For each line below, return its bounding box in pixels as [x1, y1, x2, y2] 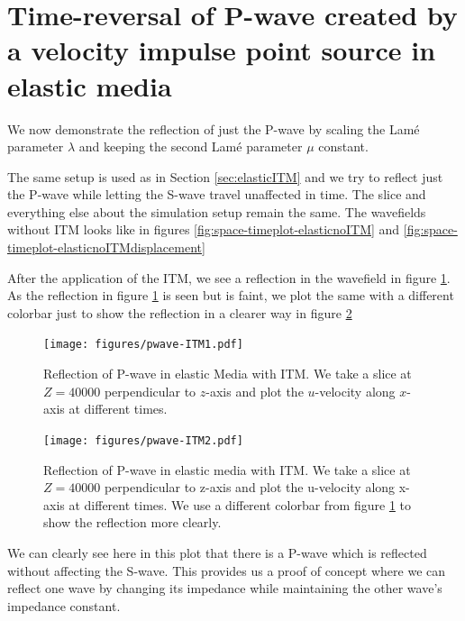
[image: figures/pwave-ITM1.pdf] [43, 338, 243, 352]
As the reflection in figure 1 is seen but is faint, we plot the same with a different [7, 286, 454, 305]
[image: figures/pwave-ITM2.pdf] [43, 434, 243, 447]
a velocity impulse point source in [7, 32, 436, 68]
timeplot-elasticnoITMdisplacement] [7, 238, 205, 257]
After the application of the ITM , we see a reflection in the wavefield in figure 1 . [7, 268, 451, 287]
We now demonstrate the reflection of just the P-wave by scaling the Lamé [7, 119, 420, 138]
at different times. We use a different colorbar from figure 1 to [68, 495, 411, 514]
